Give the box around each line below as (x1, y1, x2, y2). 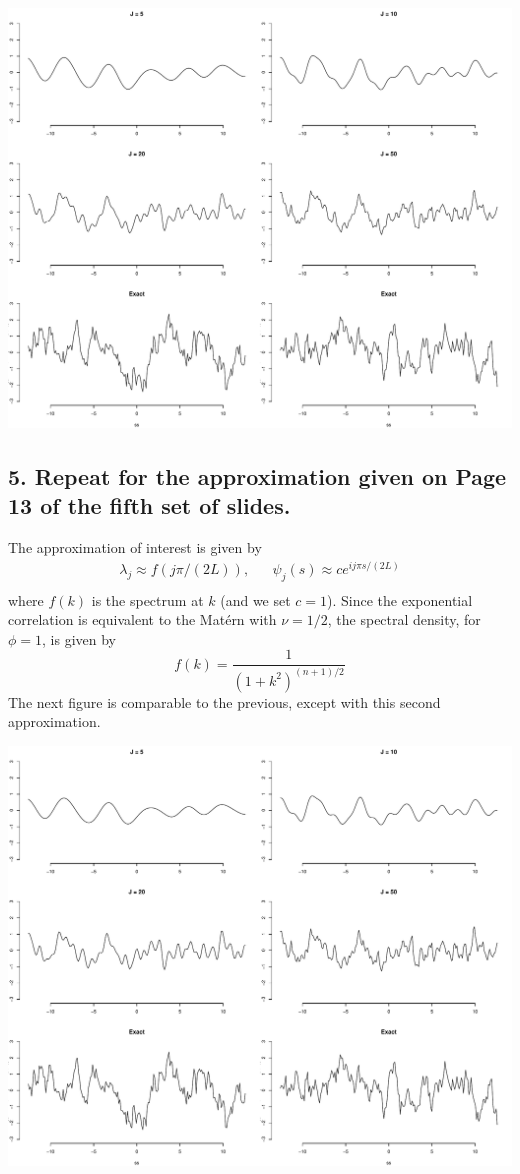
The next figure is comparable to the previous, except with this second (8, 691, 441, 712)
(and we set (220, 589, 291, 610)
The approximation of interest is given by (8, 537, 262, 558)
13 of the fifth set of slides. (8, 490, 291, 521)
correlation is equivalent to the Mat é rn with (8, 609, 277, 630)
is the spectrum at (91, 589, 204, 610)
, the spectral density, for (327, 609, 481, 630)
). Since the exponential (327, 589, 473, 610)
